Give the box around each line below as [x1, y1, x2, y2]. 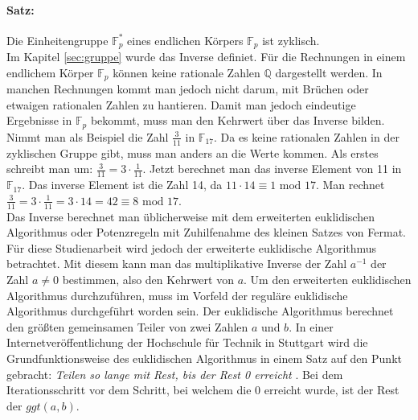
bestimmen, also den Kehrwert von [62, 270, 234, 287]
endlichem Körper [6, 64, 94, 80]
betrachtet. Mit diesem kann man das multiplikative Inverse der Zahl [6, 255, 347, 272]
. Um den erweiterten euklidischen [244, 270, 412, 287]
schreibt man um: [6, 160, 93, 177]
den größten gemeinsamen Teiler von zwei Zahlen [6, 318, 248, 335]
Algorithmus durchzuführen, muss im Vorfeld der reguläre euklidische [6, 286, 348, 303]
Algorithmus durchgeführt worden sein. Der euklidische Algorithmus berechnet [6, 303, 394, 319]
